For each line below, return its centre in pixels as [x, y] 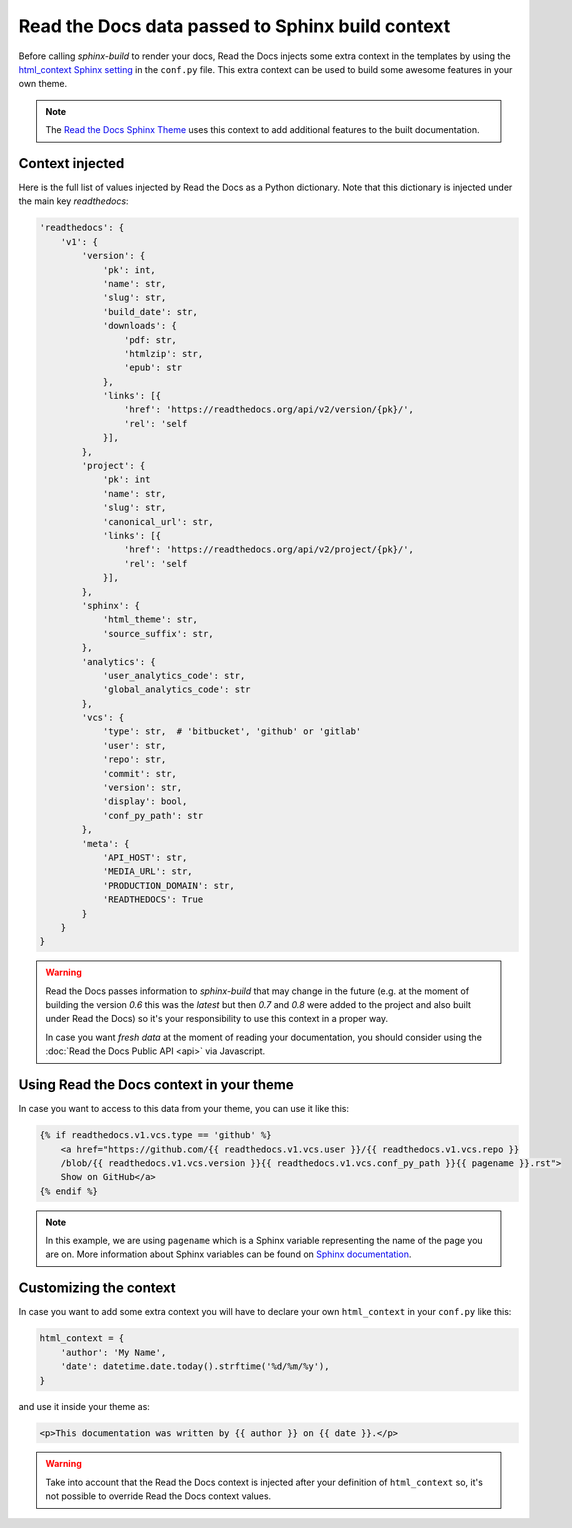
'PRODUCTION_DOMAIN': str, [168, 885]
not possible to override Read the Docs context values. [158, 1496]
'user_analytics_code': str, [174, 675]
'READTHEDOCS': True [153, 899]
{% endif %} [69, 1191]
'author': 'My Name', [113, 1352]
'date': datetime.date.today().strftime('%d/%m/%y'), [195, 1366]
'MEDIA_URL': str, [148, 871]
